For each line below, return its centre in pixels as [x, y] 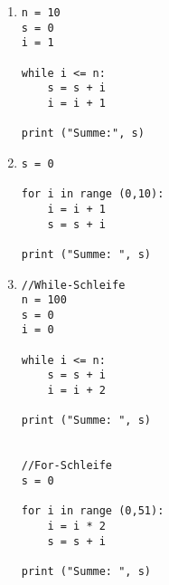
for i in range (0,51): [93, 511]
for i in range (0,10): [93, 194]
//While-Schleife [73, 285]
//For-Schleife [67, 466]
